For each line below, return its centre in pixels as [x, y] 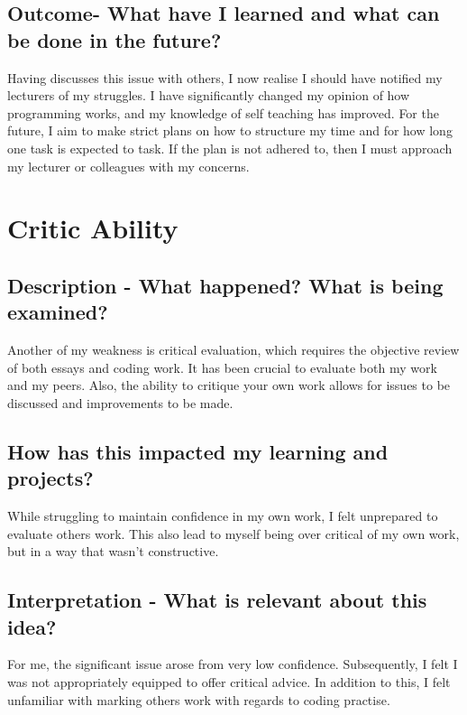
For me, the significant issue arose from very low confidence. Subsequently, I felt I [233, 664]
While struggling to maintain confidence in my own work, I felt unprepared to [223, 516]
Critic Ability [93, 228]
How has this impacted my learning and [198, 451]
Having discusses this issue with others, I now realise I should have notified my [225, 77]
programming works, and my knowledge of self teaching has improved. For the [223, 112]
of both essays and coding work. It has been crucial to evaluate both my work [222, 367]
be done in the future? [114, 39]
